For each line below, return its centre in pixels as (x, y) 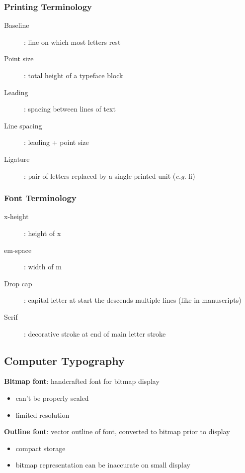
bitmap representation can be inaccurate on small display (103, 465)
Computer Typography (64, 360)
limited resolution (42, 414)
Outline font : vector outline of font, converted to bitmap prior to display (117, 431)
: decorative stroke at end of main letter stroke (95, 333)
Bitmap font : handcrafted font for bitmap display (82, 381)
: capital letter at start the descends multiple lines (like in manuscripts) (133, 300)
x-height (16, 216)
